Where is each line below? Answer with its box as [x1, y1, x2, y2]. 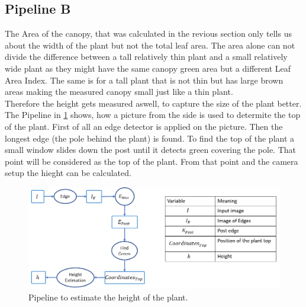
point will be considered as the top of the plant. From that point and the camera [5, 155, 298, 167]
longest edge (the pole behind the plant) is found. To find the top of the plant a [5, 132, 295, 144]
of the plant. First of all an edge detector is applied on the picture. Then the [5, 120, 283, 132]
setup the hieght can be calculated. [5, 167, 131, 179]
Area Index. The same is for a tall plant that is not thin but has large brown [5, 73, 284, 86]
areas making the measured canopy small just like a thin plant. [5, 85, 233, 98]
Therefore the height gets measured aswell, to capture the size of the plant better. [5, 97, 302, 109]
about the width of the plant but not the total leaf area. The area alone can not [5, 39, 295, 51]
